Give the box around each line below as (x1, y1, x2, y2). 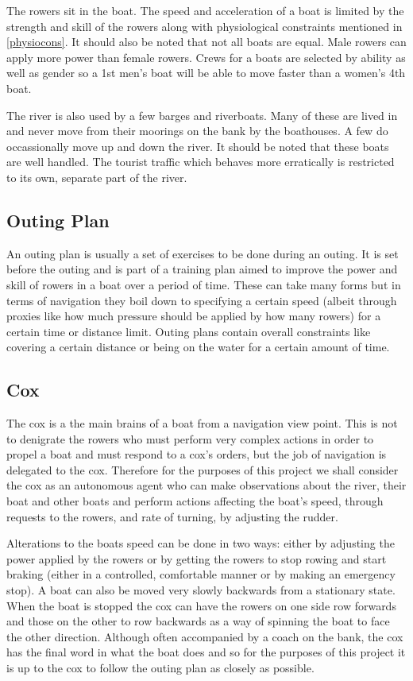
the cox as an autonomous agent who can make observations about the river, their (6, 477, 407, 493)
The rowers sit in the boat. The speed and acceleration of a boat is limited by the (6, 2, 404, 18)
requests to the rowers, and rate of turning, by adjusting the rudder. (6, 508, 338, 524)
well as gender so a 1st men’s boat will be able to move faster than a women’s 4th (6, 64, 406, 81)
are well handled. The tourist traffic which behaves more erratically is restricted (6, 153, 395, 170)
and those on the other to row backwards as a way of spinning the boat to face (6, 613, 390, 629)
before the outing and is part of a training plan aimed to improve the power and (6, 261, 398, 277)
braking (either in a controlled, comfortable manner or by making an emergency (6, 566, 396, 582)
